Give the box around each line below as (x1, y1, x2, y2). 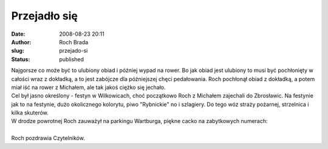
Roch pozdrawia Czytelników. (11, 134, 85, 142)
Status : (11, 55, 30, 63)
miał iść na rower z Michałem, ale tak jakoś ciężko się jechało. (11, 84, 166, 91)
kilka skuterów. (11, 109, 49, 116)
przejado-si (59, 47, 88, 55)
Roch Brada (59, 38, 89, 45)
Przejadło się (11, 9, 78, 22)
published (59, 55, 84, 63)
